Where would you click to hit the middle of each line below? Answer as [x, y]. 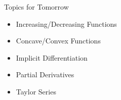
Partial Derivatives [45, 74]
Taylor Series [36, 91]
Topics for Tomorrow [36, 7]
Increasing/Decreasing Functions [66, 23]
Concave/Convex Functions [58, 41]
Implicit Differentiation [52, 57]
